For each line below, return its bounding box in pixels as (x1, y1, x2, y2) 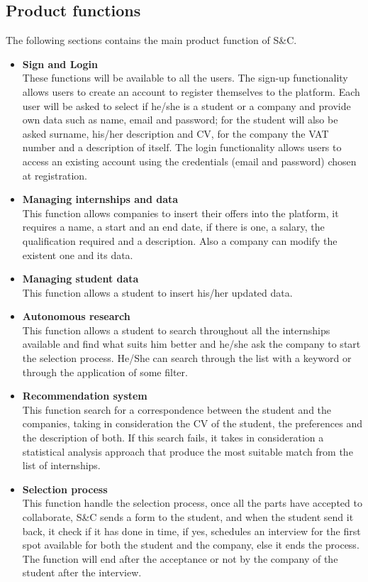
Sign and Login (22, 56, 98, 71)
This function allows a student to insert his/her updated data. (22, 285, 293, 300)
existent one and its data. (22, 247, 133, 262)
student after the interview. (22, 565, 142, 580)
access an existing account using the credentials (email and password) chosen (22, 153, 357, 168)
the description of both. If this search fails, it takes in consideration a (22, 430, 324, 445)
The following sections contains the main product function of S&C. (6, 33, 297, 48)
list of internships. (22, 458, 101, 473)
